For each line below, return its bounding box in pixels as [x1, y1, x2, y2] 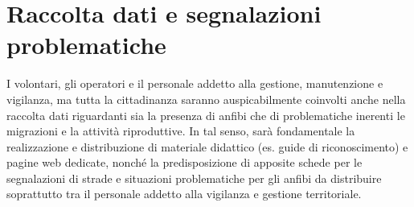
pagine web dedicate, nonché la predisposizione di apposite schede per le [6, 154, 363, 171]
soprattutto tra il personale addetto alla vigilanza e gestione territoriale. [6, 185, 362, 202]
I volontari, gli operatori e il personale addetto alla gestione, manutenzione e [6, 75, 383, 92]
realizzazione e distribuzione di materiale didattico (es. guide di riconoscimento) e [6, 138, 408, 155]
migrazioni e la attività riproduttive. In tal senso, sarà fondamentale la [6, 122, 355, 139]
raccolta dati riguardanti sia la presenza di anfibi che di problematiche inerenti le [6, 106, 405, 123]
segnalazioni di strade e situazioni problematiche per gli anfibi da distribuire [6, 169, 382, 186]
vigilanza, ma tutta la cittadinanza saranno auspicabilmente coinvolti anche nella [6, 90, 406, 107]
